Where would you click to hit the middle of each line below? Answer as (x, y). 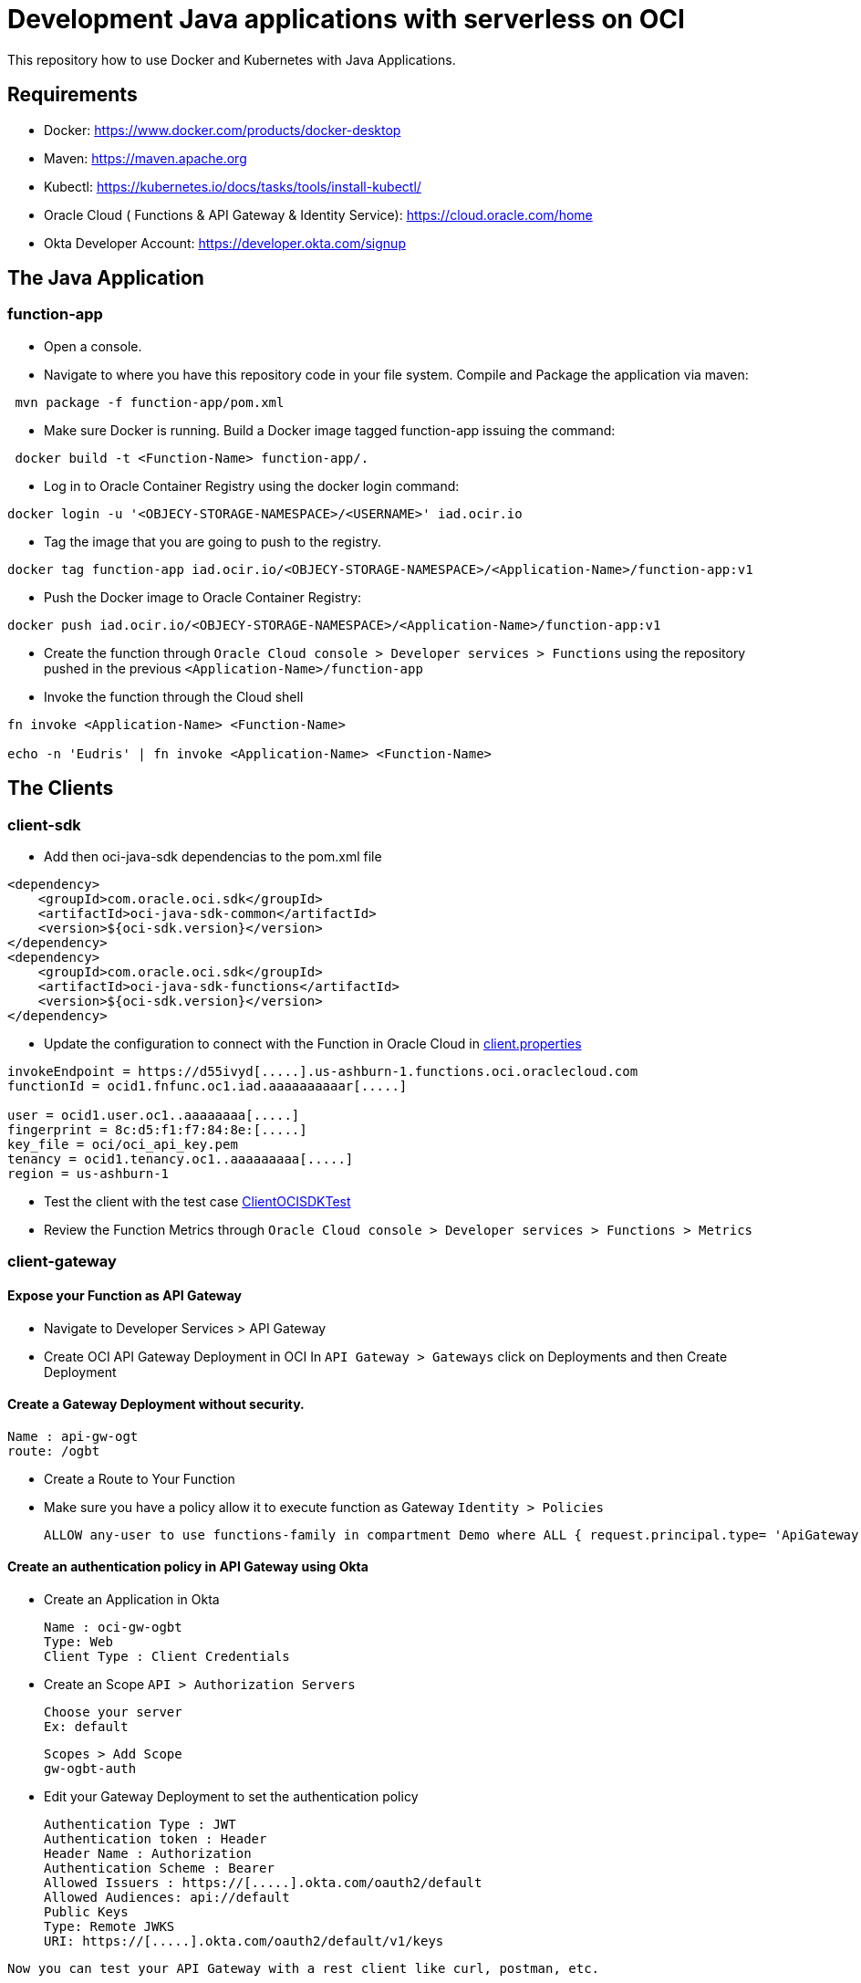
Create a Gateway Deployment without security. (156, 1404)
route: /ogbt (54, 1451)
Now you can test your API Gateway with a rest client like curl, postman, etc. (304, 1969)
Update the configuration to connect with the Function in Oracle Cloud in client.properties (313, 1044)
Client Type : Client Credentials (167, 1657)
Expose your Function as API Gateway (124, 1296)
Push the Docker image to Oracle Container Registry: (203, 597)
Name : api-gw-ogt (73, 1436)
